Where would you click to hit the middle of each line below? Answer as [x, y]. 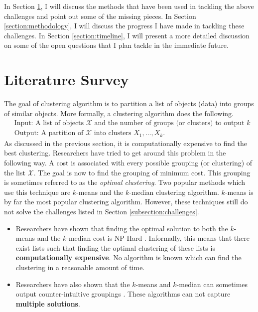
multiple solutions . [48, 303]
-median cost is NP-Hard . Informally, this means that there [158, 238]
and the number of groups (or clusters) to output [169, 123]
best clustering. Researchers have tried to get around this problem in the [115, 153]
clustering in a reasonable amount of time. [80, 267]
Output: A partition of [49, 133]
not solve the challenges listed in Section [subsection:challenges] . [102, 211]
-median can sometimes [212, 284]
